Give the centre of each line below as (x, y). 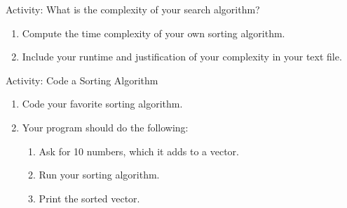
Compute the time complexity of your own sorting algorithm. (154, 33)
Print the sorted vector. (89, 198)
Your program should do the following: (105, 127)
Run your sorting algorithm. (99, 175)
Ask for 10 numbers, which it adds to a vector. (139, 151)
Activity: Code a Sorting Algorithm (82, 80)
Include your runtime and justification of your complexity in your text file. (182, 57)
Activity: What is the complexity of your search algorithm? (133, 9)
